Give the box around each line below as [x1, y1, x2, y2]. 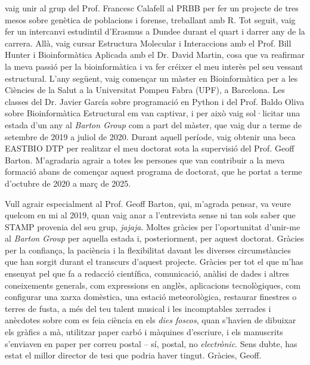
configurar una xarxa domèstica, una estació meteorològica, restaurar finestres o [5, 290, 297, 303]
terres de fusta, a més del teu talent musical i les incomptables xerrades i [5, 302, 271, 314]
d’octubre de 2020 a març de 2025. [5, 177, 131, 189]
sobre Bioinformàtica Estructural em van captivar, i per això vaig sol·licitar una [5, 107, 300, 119]
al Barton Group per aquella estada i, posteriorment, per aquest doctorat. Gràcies [5, 232, 304, 245]
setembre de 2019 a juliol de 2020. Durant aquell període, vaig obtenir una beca [5, 130, 296, 143]
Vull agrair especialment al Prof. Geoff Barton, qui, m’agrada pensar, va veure [5, 197, 292, 209]
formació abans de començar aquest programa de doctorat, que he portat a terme [5, 165, 302, 178]
